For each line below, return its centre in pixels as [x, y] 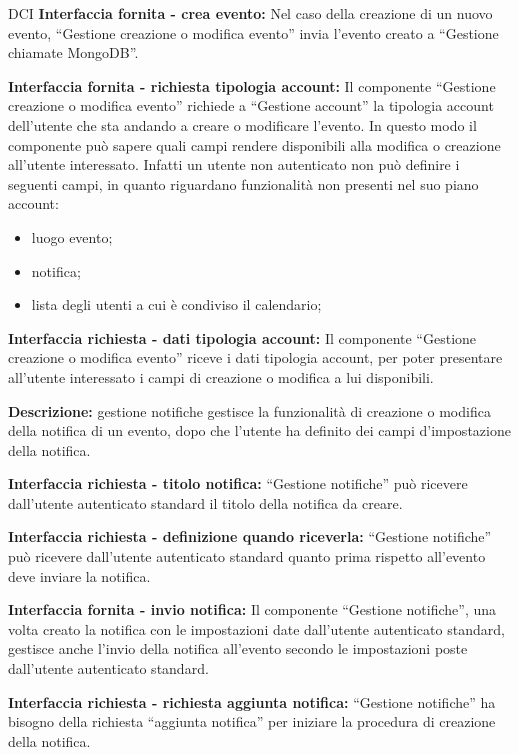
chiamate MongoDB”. [73, 52]
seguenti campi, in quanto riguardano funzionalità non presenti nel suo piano [243, 183]
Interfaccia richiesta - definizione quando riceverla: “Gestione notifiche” [250, 536]
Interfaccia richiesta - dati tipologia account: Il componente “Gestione [242, 337]
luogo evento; [72, 236]
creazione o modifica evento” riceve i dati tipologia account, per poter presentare [255, 357]
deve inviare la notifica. [79, 575]
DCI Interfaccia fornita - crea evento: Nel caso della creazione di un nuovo [250, 13]
